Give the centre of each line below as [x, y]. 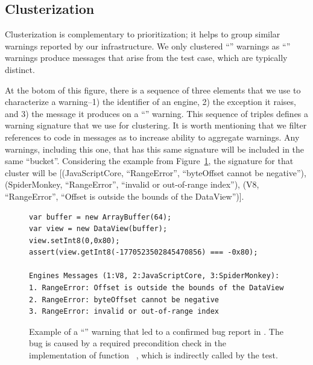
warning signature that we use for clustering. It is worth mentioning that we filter [156, 125]
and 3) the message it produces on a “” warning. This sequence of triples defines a [157, 113]
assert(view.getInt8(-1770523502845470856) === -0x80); [144, 252]
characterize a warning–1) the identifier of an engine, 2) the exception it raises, [150, 102]
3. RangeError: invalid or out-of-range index [124, 312]
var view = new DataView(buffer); [98, 229]
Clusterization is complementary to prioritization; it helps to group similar [143, 34]
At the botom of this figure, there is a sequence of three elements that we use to [153, 90]
